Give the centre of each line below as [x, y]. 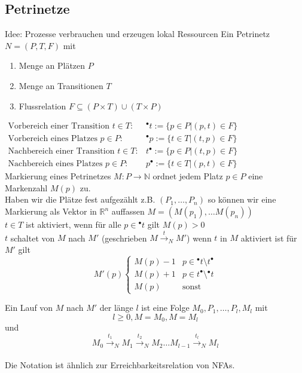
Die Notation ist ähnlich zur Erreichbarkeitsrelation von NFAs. [120, 365]
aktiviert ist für [269, 238]
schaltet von [33, 238]
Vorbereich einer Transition [59, 126]
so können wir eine [242, 199]
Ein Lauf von [29, 308]
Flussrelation [42, 106]
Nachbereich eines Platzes [55, 164]
